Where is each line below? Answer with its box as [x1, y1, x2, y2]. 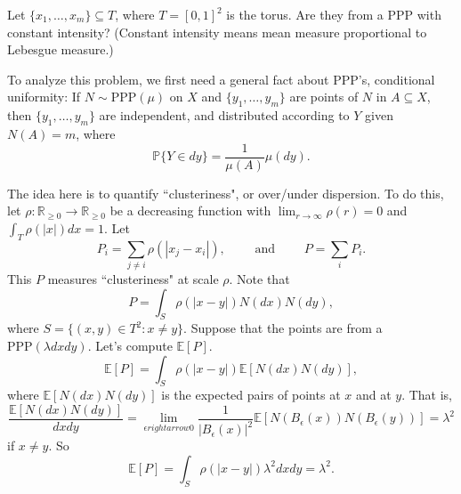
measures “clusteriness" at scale [47, 269, 219, 287]
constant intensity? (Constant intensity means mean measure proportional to [7, 22, 427, 41]
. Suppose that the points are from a [183, 319, 383, 337]
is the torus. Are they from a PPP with [226, 5, 441, 23]
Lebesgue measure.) [7, 40, 114, 59]
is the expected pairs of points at [161, 385, 341, 404]
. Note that [229, 269, 290, 287]
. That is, [401, 385, 452, 404]
